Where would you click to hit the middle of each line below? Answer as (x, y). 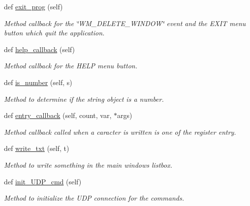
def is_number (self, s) (38, 82)
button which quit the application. (54, 33)
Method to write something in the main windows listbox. (88, 164)
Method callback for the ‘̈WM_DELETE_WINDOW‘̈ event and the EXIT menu (125, 23)
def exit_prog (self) (33, 6)
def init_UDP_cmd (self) (43, 181)
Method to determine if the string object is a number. (84, 99)
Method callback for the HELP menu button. (71, 66)
